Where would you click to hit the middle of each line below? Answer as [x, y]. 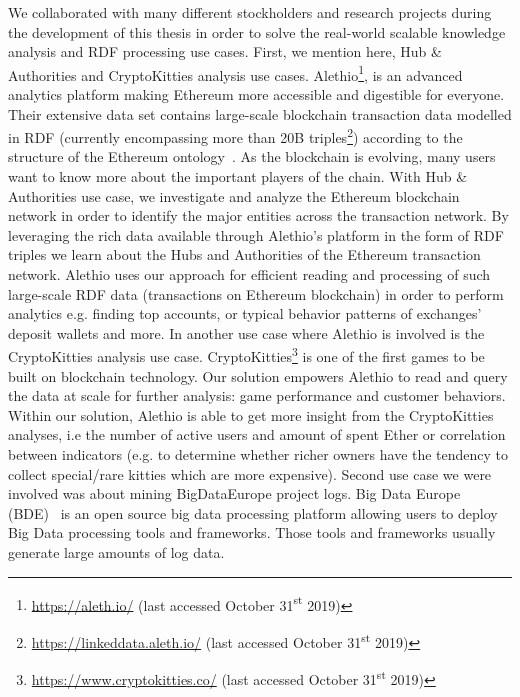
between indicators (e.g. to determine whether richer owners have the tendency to [258, 454]
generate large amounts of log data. [116, 552]
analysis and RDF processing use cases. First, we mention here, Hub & [225, 51]
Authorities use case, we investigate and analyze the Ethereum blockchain [234, 195]
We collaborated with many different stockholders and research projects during [250, 12]
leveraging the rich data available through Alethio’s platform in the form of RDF [256, 234]
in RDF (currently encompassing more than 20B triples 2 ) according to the [235, 135]
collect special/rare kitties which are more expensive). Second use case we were [250, 473]
